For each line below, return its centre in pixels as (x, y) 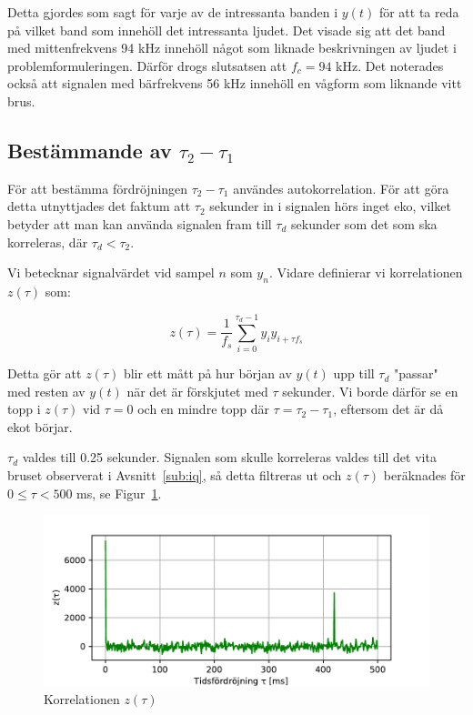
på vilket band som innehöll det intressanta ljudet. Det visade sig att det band (226, 30)
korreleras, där (48, 242)
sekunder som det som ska (364, 223)
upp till (354, 373)
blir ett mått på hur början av (207, 373)
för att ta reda (419, 12)
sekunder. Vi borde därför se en (370, 391)
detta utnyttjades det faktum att (99, 206)
